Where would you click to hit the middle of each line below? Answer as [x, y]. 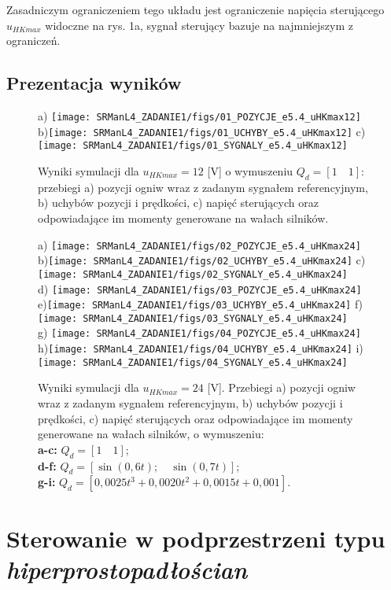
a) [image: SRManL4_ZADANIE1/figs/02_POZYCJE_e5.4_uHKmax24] [199, 244]
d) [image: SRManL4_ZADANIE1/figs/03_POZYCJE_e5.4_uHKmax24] [200, 288]
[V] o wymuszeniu [250, 170]
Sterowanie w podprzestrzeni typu [196, 538]
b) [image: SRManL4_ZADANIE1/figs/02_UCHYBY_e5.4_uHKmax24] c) [202, 260]
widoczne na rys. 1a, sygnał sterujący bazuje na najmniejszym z [199, 25]
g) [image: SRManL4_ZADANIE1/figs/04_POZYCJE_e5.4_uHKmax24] [199, 332]
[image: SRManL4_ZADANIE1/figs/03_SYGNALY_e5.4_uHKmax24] [193, 318]
